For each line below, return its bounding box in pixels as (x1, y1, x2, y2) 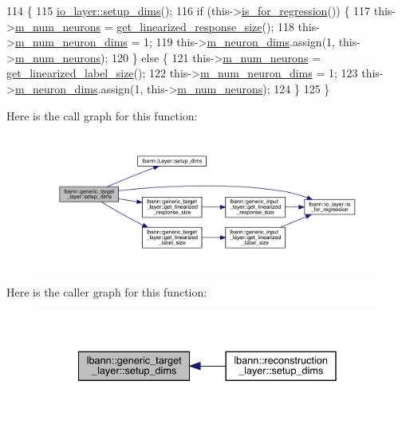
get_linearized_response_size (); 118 (116, 18, 294, 34)
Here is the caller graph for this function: (6, 283, 207, 300)
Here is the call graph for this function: (6, 107, 198, 124)
